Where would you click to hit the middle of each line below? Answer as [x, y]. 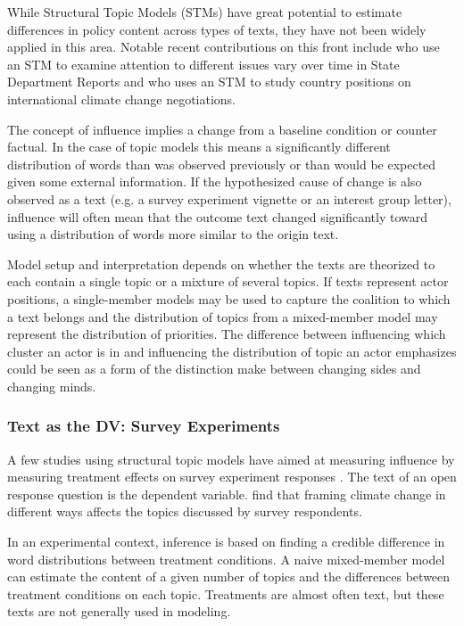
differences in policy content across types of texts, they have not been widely [217, 29]
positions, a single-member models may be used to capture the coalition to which [229, 298]
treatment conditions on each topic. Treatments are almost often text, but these [226, 593]
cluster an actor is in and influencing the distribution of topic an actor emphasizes [232, 351]
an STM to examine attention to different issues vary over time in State [203, 64]
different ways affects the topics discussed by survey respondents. [185, 511]
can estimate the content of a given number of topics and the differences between [229, 577]
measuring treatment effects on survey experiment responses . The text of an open [232, 477]
